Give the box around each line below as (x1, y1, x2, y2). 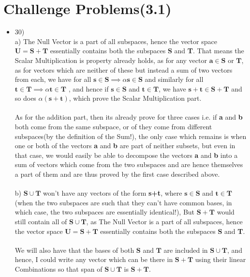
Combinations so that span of (15, 263, 103, 274)
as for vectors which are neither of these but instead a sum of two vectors (15, 64, 233, 75)
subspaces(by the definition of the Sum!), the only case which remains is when (15, 131, 247, 141)
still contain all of (15, 216, 67, 226)
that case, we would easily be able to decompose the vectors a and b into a (15, 150, 238, 160)
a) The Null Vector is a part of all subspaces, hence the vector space (15, 36, 217, 46)
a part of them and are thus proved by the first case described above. (15, 169, 220, 179)
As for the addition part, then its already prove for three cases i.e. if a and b (15, 112, 243, 122)
